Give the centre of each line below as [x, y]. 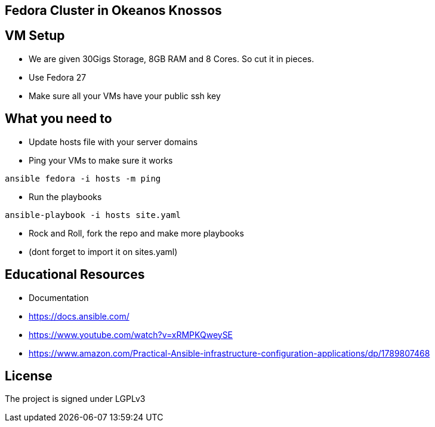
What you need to [58, 119]
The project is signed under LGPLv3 [75, 399]
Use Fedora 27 [58, 77]
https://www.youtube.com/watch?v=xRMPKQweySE [131, 334]
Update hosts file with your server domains [113, 142]
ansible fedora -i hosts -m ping [83, 178]
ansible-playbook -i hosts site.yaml [93, 215]
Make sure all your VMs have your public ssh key [125, 96]
